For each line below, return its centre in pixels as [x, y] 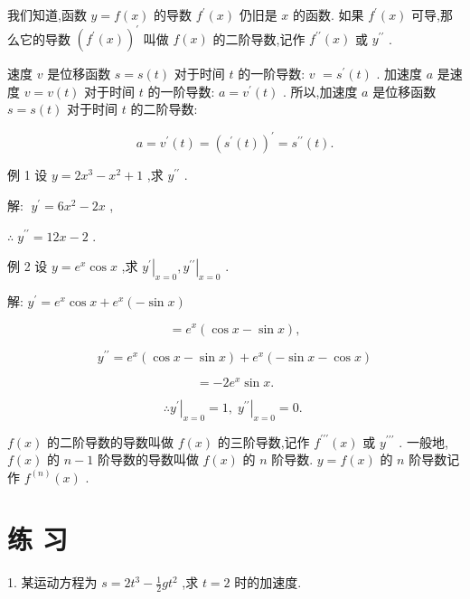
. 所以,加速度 [320, 91]
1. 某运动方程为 [52, 582]
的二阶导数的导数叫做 [111, 441]
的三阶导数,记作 [263, 441]
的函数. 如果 [328, 14]
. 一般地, [423, 441]
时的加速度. [268, 582]
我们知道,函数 [47, 14]
